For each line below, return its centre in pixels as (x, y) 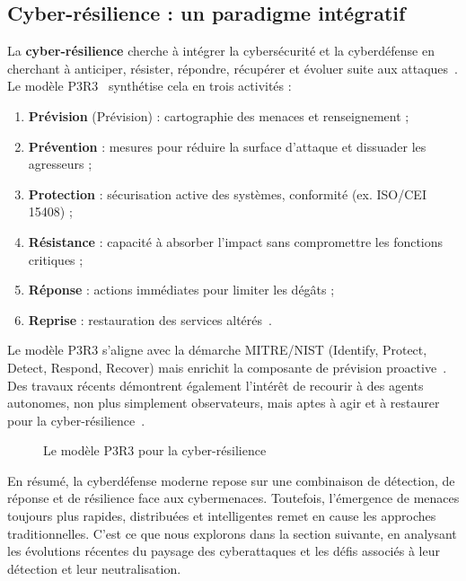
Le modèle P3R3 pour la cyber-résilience (155, 450)
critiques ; (56, 259)
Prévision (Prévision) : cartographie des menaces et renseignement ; (219, 115)
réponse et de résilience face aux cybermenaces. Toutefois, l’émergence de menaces (233, 498)
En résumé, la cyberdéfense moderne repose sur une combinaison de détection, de (231, 480)
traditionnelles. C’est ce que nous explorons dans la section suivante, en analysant (232, 533)
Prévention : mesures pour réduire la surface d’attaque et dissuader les (227, 146)
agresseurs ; (60, 164)
